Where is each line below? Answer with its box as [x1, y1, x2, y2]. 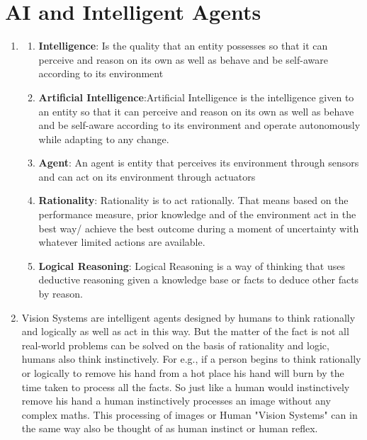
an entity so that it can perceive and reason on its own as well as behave [38, 103, 354, 118]
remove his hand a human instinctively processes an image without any [21, 393, 331, 408]
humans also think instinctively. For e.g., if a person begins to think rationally [21, 351, 361, 366]
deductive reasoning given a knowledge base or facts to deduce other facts [38, 272, 359, 287]
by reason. [38, 286, 83, 301]
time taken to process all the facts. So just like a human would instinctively [21, 379, 350, 394]
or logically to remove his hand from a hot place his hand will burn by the [21, 366, 344, 380]
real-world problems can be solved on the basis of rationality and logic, [21, 337, 329, 352]
